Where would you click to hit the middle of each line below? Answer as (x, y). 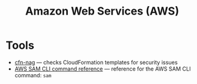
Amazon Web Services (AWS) (102, 11)
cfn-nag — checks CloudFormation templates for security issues (96, 62)
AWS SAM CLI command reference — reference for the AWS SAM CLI (102, 69)
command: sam (33, 75)
